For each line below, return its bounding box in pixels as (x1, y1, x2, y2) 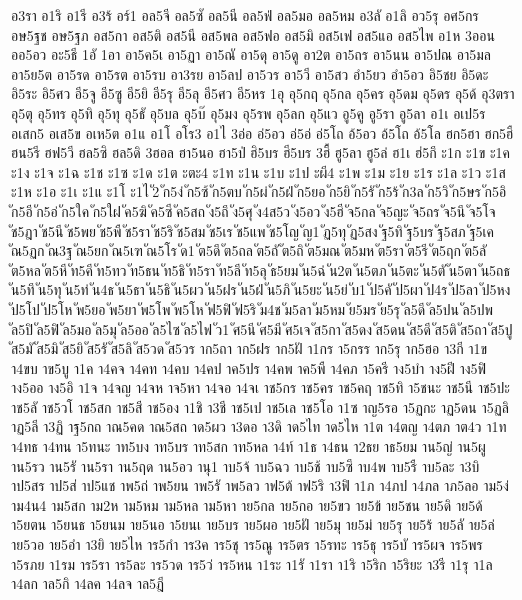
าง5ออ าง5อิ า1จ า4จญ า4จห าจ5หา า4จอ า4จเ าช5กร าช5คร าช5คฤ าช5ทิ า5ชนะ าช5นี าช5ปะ (11, 377, 510, 398)
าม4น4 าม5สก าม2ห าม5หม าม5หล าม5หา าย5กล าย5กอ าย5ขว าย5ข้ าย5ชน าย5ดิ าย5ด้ (11, 494, 483, 515)
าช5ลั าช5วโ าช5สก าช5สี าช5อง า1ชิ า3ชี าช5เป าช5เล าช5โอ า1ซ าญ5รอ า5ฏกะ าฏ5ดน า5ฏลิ (11, 396, 509, 417)
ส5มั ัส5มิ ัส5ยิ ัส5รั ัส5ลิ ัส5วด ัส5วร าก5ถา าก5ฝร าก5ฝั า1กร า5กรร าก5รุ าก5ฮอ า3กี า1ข (11, 338, 488, 359)
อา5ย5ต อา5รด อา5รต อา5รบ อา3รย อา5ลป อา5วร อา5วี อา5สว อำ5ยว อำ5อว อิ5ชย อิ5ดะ (11, 63, 489, 84)
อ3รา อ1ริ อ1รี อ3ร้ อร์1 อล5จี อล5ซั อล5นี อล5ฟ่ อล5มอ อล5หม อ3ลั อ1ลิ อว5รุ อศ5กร (11, 5, 479, 25)
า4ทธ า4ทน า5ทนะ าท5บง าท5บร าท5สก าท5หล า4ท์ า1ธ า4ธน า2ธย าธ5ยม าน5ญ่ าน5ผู (11, 436, 486, 457)
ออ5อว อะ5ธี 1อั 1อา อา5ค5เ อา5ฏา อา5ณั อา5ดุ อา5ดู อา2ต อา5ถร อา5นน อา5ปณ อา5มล (11, 44, 491, 65)
